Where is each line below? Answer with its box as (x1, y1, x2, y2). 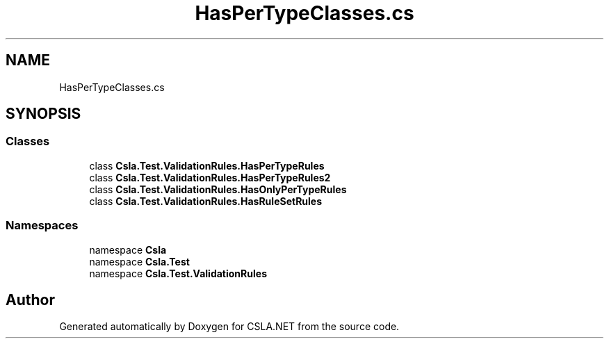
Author (6, 290, 55, 309)
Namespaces (6, 218, 79, 233)
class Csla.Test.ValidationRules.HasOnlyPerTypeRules (89, 183, 347, 195)
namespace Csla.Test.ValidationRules (89, 267, 267, 279)
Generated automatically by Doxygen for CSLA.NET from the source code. (59, 320, 400, 333)
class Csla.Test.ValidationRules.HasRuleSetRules (89, 195, 323, 207)
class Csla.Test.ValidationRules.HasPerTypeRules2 (89, 171, 331, 183)
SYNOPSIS (6, 105, 81, 123)
